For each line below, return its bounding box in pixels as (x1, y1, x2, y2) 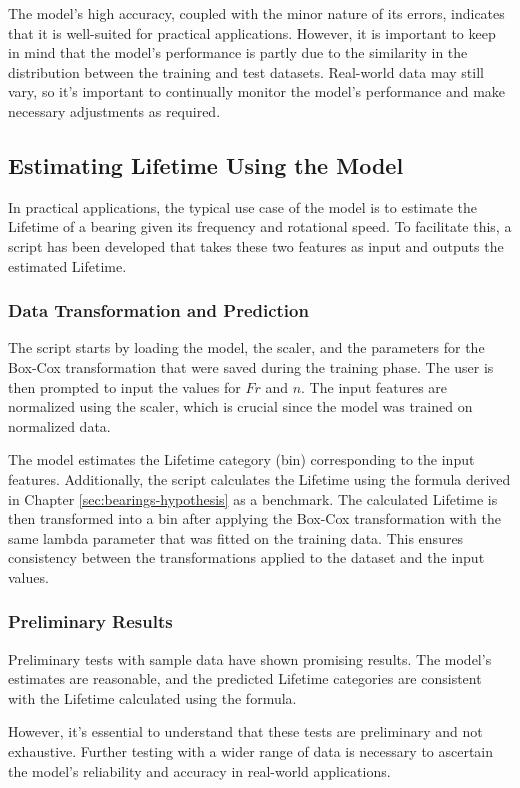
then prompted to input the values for (8, 376, 241, 397)
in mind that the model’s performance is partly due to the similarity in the (8, 42, 468, 63)
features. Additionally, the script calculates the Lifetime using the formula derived (8, 468, 511, 489)
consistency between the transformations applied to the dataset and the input (8, 547, 485, 568)
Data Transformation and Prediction (8, 298, 309, 323)
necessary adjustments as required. (8, 100, 221, 121)
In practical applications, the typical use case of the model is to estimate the (8, 196, 477, 217)
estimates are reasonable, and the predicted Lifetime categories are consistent (8, 668, 482, 689)
